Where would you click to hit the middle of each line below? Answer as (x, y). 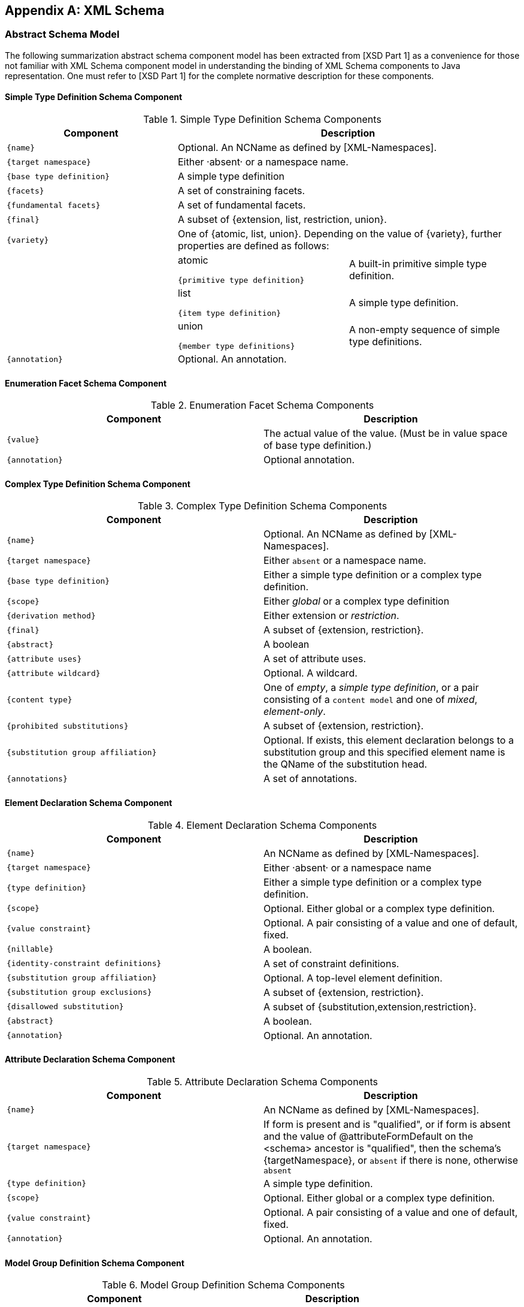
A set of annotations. (311, 779)
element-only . (295, 712)
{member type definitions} (236, 346)
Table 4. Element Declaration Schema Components (262, 825)
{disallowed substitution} (65, 1007)
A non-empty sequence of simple (424, 329)
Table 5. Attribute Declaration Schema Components (262, 1081)
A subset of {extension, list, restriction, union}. (282, 220)
